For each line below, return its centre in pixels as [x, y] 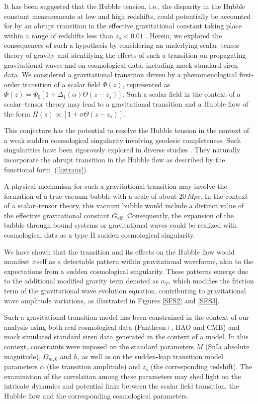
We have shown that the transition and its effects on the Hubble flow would [119, 251]
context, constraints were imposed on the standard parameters [99, 346]
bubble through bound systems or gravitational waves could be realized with [121, 225]
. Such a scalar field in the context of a [181, 94]
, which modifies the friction [211, 281]
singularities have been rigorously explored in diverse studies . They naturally [122, 150]
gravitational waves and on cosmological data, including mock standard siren [121, 65]
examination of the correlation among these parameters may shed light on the [123, 376]
